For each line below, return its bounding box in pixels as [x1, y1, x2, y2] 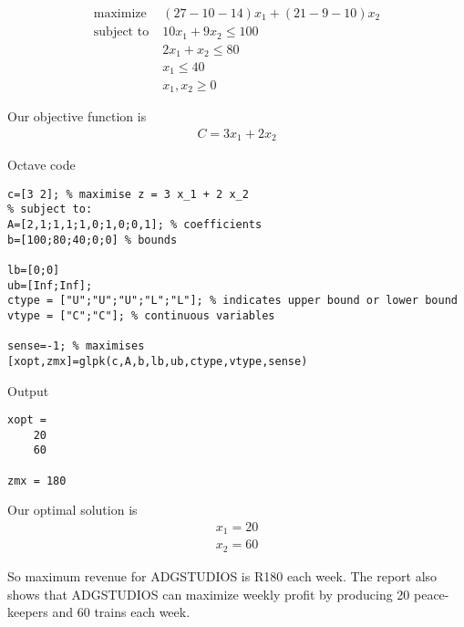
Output [7, 381, 49, 400]
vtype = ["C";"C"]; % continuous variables [7, 308, 275, 322]
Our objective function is [7, 106, 147, 125]
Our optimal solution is [7, 500, 138, 519]
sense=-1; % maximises [7, 340, 145, 353]
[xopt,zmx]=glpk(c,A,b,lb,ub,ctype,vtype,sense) [7, 354, 308, 368]
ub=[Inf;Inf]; [7, 278, 93, 292]
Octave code [7, 155, 76, 174]
